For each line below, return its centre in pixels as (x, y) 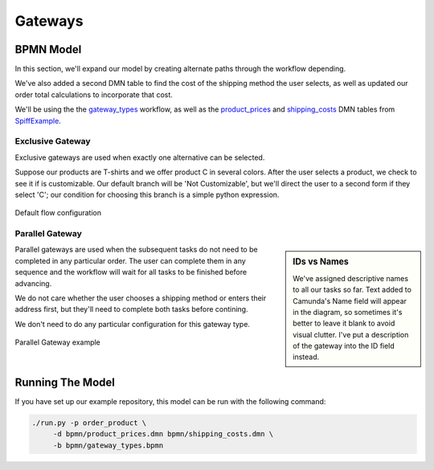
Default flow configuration (58, 213)
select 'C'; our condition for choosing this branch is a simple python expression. (147, 194)
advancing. (33, 283)
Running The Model (65, 382)
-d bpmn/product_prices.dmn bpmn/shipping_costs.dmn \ (163, 434)
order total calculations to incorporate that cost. (94, 94)
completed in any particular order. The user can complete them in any (131, 260)
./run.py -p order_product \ (89, 423)
